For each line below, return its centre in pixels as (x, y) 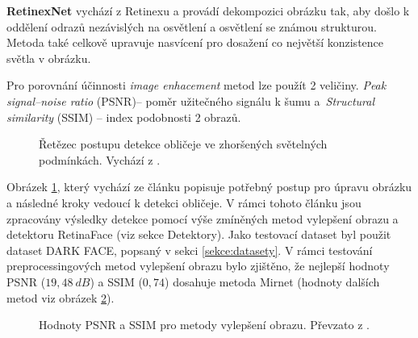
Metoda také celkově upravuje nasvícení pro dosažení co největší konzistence (195, 42)
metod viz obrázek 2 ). (61, 297)
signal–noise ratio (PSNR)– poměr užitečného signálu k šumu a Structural (191, 100)
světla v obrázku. (49, 58)
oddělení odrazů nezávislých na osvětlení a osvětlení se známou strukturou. (192, 26)
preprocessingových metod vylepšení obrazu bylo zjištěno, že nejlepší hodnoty (198, 266)
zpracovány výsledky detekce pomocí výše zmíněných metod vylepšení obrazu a (203, 218)
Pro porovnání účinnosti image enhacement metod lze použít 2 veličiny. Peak (196, 85)
